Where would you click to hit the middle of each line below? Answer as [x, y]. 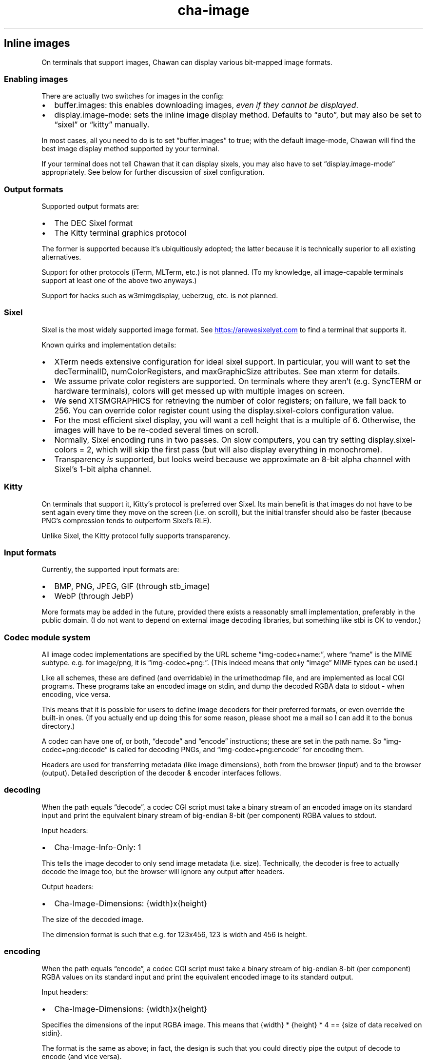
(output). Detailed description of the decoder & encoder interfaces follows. [161, 773]
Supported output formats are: [90, 206]
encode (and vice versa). [82, 1056]
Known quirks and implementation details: [109, 345]
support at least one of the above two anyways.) [119, 281]
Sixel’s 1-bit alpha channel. [103, 469]
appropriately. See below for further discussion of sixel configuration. [153, 172]
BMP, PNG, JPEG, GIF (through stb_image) [132, 586]
